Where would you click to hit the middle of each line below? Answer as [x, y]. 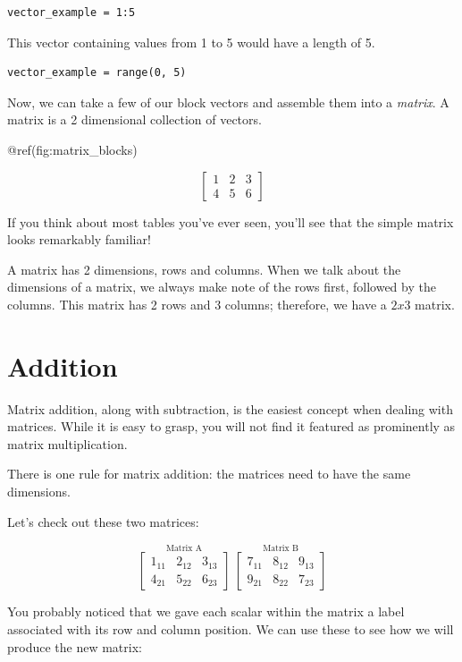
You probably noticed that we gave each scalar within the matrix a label [206, 611]
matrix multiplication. [67, 443]
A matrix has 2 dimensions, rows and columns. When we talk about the [204, 269]
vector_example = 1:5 [71, 13]
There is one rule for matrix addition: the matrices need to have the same [209, 474]
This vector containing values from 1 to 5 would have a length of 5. [191, 42]
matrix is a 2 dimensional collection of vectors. [134, 119]
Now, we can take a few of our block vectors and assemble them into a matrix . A [228, 102]
